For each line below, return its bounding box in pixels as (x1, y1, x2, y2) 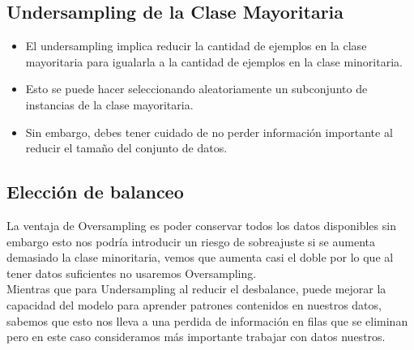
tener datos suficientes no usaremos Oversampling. (6, 264, 257, 281)
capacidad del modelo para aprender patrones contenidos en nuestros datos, (6, 296, 382, 313)
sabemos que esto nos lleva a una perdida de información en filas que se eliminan (6, 312, 408, 329)
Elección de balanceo (6, 179, 184, 204)
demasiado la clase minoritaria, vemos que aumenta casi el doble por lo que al (6, 249, 394, 266)
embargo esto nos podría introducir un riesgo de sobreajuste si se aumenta (6, 233, 375, 250)
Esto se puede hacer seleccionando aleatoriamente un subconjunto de (25, 80, 368, 97)
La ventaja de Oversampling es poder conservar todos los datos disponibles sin (6, 216, 396, 233)
